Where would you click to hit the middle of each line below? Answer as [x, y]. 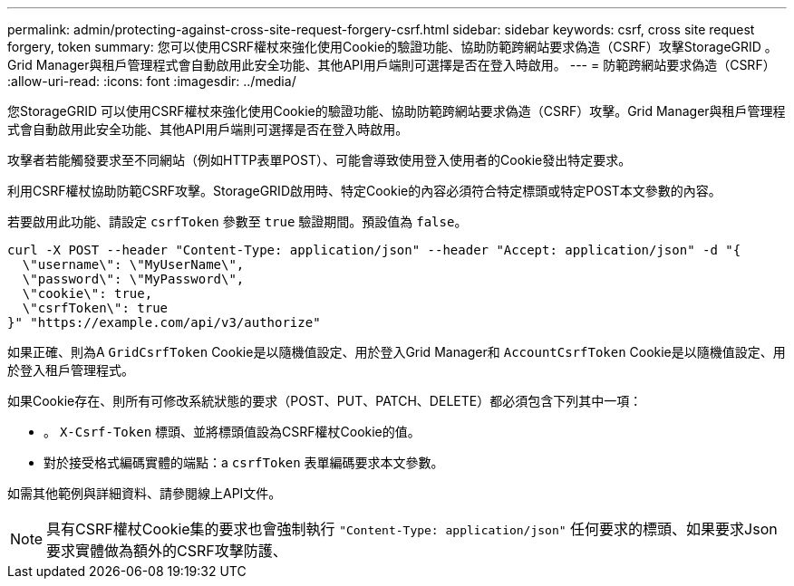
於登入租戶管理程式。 [71, 370]
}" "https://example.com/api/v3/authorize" [164, 322]
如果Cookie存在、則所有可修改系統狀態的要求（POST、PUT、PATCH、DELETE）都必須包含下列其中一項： [325, 401]
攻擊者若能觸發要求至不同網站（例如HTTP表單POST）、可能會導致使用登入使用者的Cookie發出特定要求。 [320, 160]
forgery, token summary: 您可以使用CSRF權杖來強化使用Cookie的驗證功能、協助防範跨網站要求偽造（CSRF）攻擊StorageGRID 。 [392, 47]
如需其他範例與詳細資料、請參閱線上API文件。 [145, 493]
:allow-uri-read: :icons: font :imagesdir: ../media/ [152, 81]
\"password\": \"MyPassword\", [133, 279]
